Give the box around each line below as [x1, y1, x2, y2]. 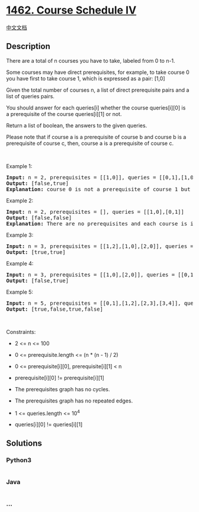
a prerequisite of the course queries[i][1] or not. [6, 110, 122, 117]
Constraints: [6, 328, 36, 335]
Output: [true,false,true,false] [6, 305, 104, 313]
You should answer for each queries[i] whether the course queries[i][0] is [6, 104, 186, 111]
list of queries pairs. [6, 92, 55, 99]
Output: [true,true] [6, 249, 66, 255]
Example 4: [6, 260, 34, 267]
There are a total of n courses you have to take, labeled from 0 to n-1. [6, 57, 176, 64]
